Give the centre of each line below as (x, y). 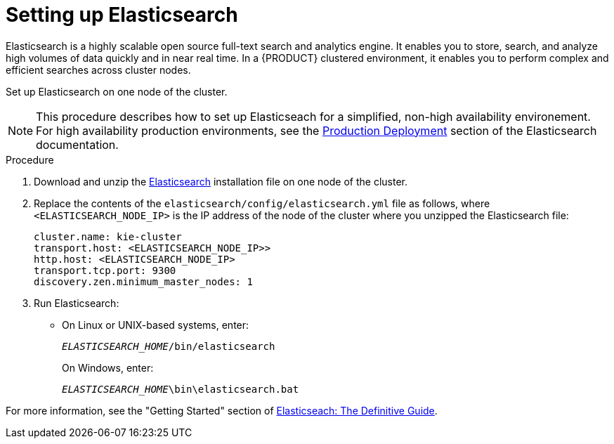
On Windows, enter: (108, 367)
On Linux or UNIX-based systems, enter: (156, 325)
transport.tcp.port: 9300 (105, 270)
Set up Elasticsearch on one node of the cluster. (117, 91)
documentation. (77, 144)
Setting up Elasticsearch (122, 15)
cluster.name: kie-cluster (108, 236)
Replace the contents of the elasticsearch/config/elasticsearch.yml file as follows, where (262, 203)
